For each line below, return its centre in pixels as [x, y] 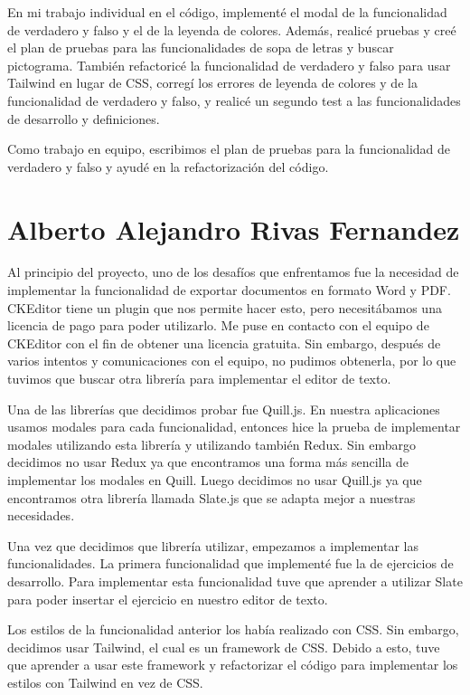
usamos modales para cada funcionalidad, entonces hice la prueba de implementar [234, 427]
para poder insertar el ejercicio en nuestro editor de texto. [168, 599]
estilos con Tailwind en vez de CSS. [105, 682]
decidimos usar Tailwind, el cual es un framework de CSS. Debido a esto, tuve [224, 647]
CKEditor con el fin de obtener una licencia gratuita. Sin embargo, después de [224, 343]
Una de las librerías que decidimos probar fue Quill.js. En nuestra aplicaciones [224, 409]
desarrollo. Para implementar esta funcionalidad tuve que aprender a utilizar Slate [235, 581]
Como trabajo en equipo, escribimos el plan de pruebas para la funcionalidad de [229, 149]
